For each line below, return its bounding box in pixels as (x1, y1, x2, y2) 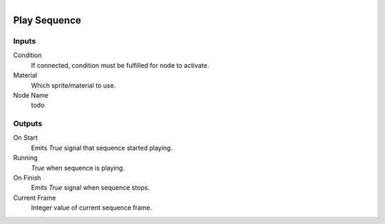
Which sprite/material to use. (31, 81, 116, 89)
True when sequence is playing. (31, 163, 125, 172)
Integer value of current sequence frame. (31, 203, 153, 212)
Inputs (13, 36, 36, 46)
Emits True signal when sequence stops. (31, 183, 150, 192)
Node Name (13, 91, 49, 99)
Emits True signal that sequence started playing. (31, 143, 173, 152)
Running (13, 153, 38, 162)
